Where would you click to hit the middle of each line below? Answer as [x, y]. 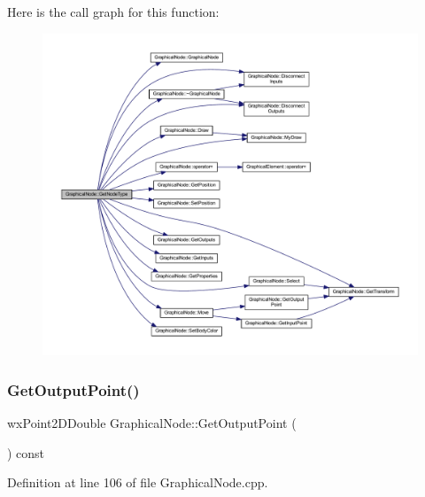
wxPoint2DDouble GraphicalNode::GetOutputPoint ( [152, 422]
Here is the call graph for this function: [113, 12]
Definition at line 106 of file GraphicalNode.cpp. [138, 482]
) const [26, 452]
